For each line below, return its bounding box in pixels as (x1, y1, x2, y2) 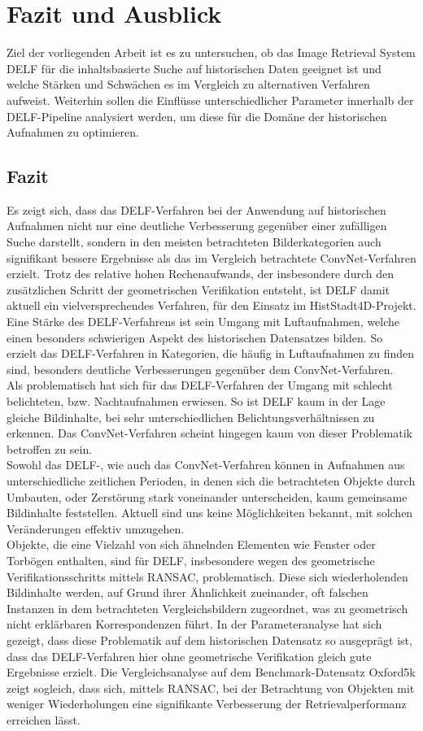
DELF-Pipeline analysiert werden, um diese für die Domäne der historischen (7, 107, 387, 124)
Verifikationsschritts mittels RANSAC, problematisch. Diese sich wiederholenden (7, 568, 408, 585)
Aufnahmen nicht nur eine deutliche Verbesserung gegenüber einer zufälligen (7, 217, 387, 234)
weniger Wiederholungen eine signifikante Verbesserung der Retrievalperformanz (7, 695, 407, 712)
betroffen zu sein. (7, 440, 93, 457)
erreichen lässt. (7, 711, 81, 728)
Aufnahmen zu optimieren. (7, 124, 140, 141)
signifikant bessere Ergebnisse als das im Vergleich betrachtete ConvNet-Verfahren (7, 249, 416, 266)
